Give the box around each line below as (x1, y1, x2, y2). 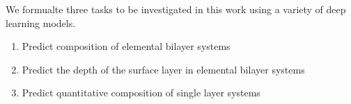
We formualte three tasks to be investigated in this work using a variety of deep (6, 2, 346, 16)
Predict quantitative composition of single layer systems (22, 85, 260, 100)
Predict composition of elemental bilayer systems (22, 39, 231, 53)
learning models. (6, 15, 76, 30)
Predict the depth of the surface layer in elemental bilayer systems (22, 62, 305, 76)
